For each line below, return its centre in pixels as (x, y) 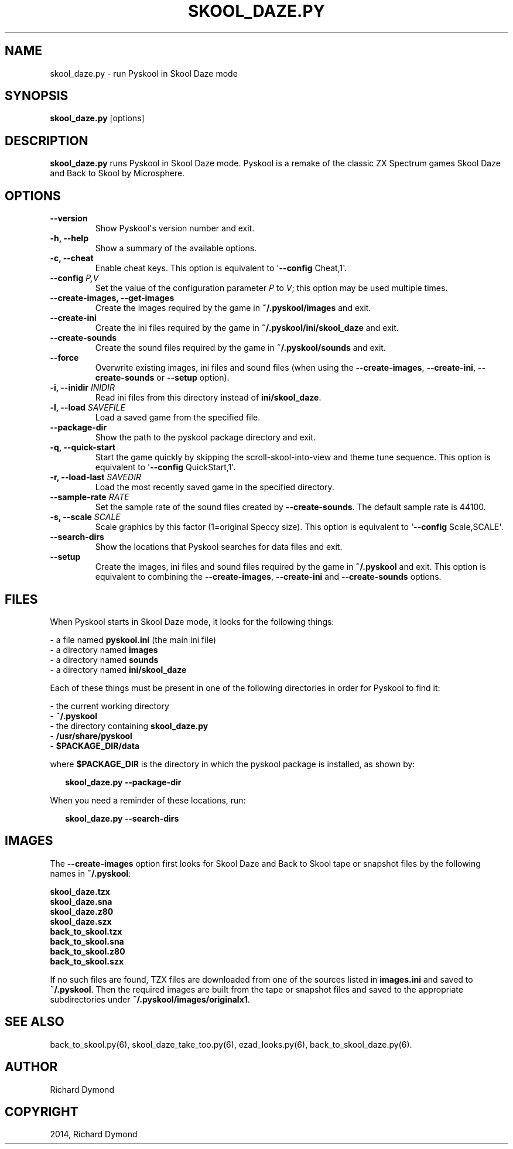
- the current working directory (110, 706)
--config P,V (74, 278)
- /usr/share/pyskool (91, 736)
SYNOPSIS (37, 96)
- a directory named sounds (104, 659)
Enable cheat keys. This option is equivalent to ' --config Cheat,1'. (221, 268)
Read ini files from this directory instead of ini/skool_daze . (208, 398)
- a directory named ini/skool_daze (118, 669)
